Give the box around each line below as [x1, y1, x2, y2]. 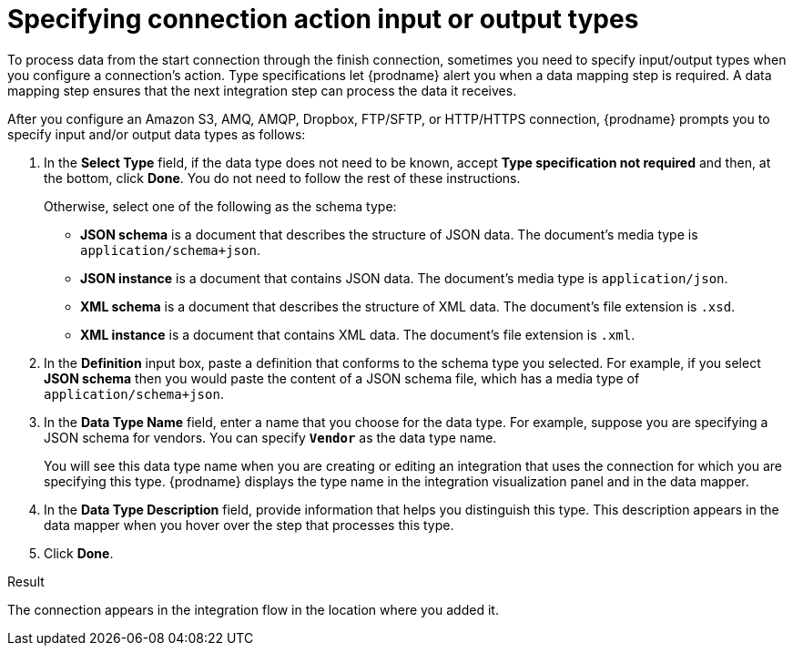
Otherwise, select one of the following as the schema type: [44, 198, 397, 214]
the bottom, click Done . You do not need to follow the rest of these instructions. [44, 169, 521, 186]
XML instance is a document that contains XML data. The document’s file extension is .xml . [80, 326, 635, 342]
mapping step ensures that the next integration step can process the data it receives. [7, 82, 517, 98]
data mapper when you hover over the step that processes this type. [44, 516, 454, 533]
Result [7, 573, 45, 589]
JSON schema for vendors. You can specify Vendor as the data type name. [44, 429, 497, 445]
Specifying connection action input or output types [7, 4, 639, 35]
